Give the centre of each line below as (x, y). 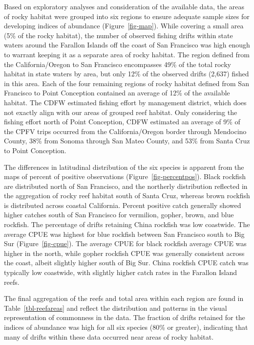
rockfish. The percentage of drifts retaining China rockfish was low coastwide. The (127, 224)
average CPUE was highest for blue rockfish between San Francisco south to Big (124, 234)
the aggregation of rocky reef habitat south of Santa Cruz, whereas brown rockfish (127, 195)
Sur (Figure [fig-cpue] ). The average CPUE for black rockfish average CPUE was (125, 243)
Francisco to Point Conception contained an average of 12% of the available (117, 93)
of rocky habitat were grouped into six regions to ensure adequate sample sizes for (127, 16)
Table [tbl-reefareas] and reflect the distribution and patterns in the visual (116, 308)
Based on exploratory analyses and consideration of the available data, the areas (124, 6)
